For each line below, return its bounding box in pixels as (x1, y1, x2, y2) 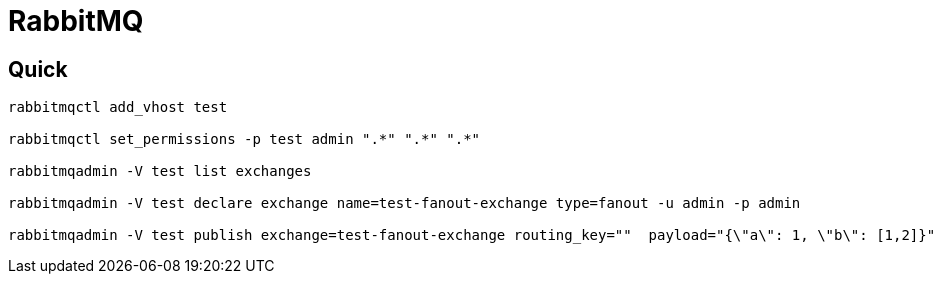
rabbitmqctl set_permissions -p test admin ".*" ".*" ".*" (8, 131, 481, 148)
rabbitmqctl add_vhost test (8, 99, 228, 116)
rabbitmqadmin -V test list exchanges (8, 163, 312, 180)
